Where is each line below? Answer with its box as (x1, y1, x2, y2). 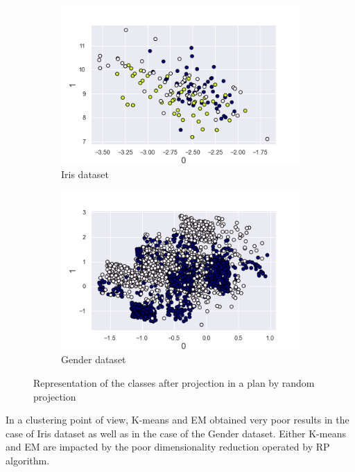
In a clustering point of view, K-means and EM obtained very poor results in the (6, 412, 349, 427)
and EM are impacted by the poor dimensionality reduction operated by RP (6, 439, 330, 454)
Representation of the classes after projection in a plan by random (33, 376, 315, 390)
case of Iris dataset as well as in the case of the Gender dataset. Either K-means (6, 426, 346, 440)
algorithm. (6, 453, 50, 467)
